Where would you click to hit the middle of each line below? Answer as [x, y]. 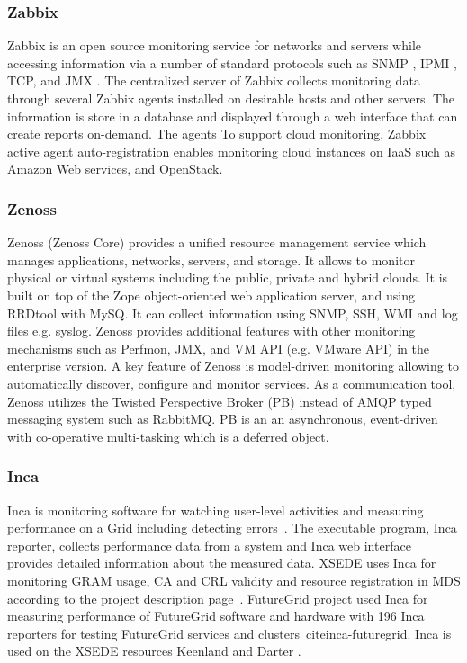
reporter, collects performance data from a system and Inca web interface [209, 545]
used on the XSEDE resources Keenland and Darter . [154, 651]
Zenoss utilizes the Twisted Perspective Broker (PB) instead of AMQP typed [220, 401]
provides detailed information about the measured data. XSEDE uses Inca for [222, 563]
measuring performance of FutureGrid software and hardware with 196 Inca [216, 616]
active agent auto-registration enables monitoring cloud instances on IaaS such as [231, 151]
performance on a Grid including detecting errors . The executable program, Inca [232, 528]
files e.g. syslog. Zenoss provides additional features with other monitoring [211, 331]
